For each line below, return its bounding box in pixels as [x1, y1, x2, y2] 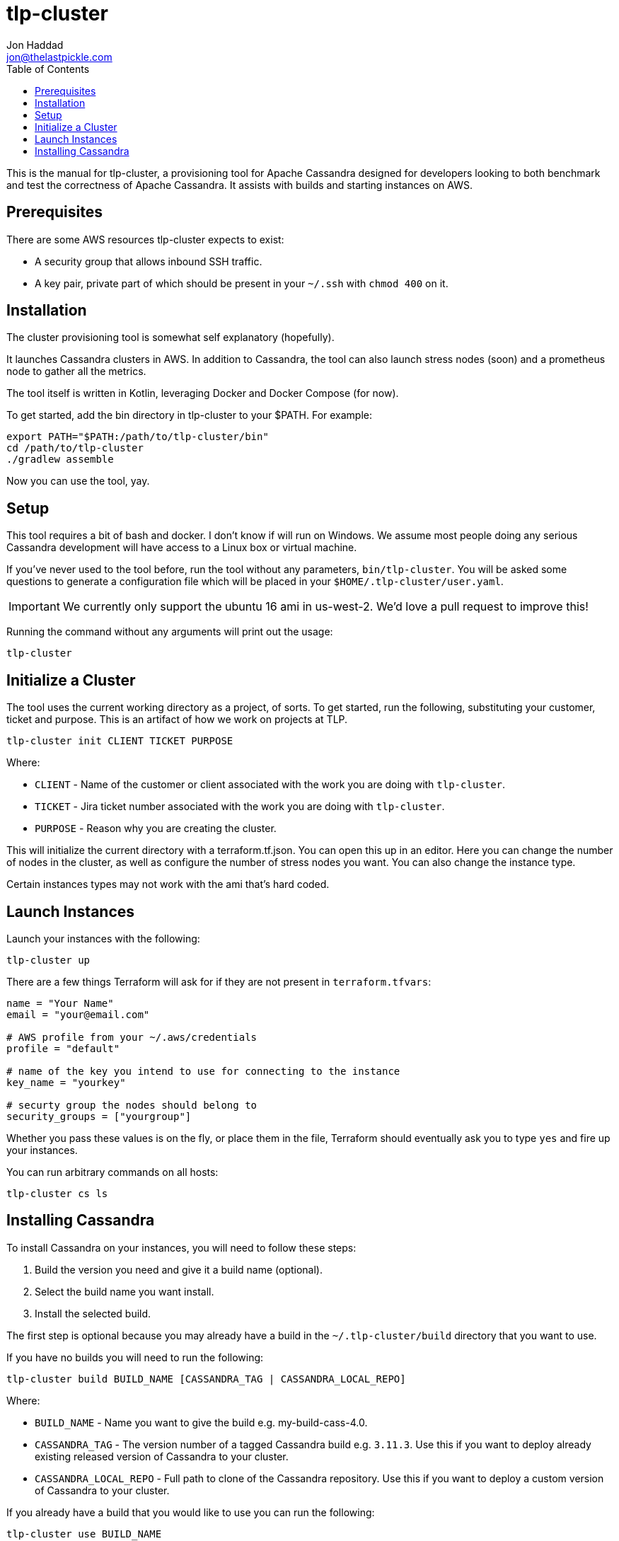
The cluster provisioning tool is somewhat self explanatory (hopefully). [6, 331, 335, 344]
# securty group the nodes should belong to [6, 1099, 258, 1111]
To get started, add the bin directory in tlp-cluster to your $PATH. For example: [6, 409, 373, 422]
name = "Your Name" [6, 997, 114, 1009]
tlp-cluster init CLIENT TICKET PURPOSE [6, 735, 233, 747]
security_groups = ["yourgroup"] [6, 1110, 192, 1122]
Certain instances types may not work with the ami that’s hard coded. [6, 878, 330, 891]
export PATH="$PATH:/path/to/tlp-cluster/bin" [6, 431, 269, 443]
